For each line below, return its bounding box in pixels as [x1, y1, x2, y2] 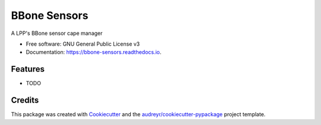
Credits [11, 95, 39, 105]
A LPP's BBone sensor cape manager [11, 30, 103, 37]
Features [11, 64, 45, 74]
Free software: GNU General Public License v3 [26, 40, 140, 47]
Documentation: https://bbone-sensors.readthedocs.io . [26, 49, 162, 56]
